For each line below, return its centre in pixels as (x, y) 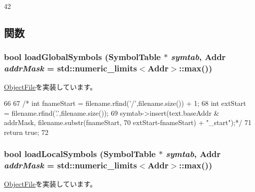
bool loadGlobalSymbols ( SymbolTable (82, 57)
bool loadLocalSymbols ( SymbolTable (80, 154)
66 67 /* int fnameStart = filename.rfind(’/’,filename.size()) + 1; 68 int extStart (125, 103)
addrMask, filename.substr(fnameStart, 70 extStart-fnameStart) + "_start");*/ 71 (128, 122)
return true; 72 (26, 132)
